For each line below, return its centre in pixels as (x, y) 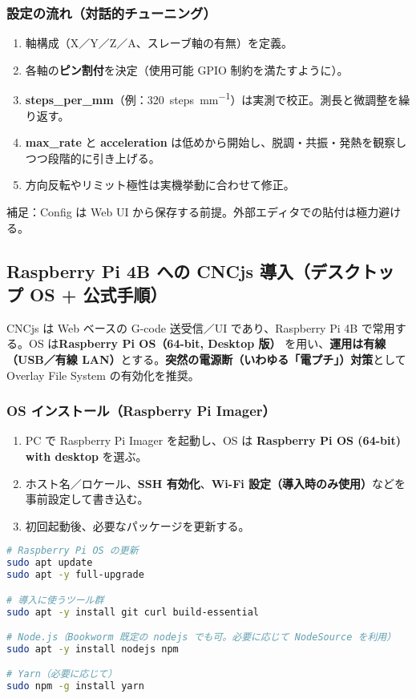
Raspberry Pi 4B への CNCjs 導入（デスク (184, 270)
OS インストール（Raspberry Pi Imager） (141, 411)
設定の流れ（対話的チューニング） (111, 12)
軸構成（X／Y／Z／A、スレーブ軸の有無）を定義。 (159, 43)
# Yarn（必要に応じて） (62, 674)
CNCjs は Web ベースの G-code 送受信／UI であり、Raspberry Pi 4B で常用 (201, 327)
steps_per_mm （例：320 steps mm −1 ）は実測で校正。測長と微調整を (212, 99)
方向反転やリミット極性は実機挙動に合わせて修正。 (160, 185)
